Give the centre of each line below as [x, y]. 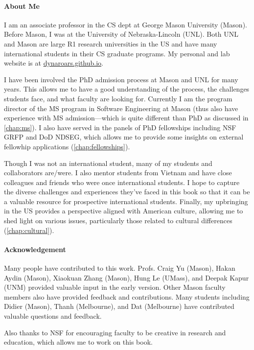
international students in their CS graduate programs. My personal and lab [117, 53]
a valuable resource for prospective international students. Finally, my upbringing [126, 201]
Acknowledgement [35, 249]
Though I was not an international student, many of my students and [108, 163]
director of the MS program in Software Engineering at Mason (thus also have [121, 108]
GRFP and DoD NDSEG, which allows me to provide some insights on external [124, 137]
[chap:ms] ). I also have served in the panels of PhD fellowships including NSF [120, 127]
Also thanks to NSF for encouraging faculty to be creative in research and [115, 332]
